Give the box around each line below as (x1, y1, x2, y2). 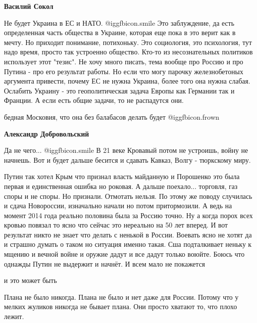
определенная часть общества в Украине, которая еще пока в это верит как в (4, 27, 236, 38)
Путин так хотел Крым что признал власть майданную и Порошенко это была (4, 171, 240, 182)
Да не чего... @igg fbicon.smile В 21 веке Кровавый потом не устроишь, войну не (4, 145, 248, 155)
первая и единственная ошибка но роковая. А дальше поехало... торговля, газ (4, 181, 238, 191)
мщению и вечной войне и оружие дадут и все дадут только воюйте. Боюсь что (4, 249, 245, 259)
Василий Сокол (4, 1, 53, 11)
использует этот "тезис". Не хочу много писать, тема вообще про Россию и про (4, 56, 244, 66)
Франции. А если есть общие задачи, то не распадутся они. (4, 95, 184, 105)
